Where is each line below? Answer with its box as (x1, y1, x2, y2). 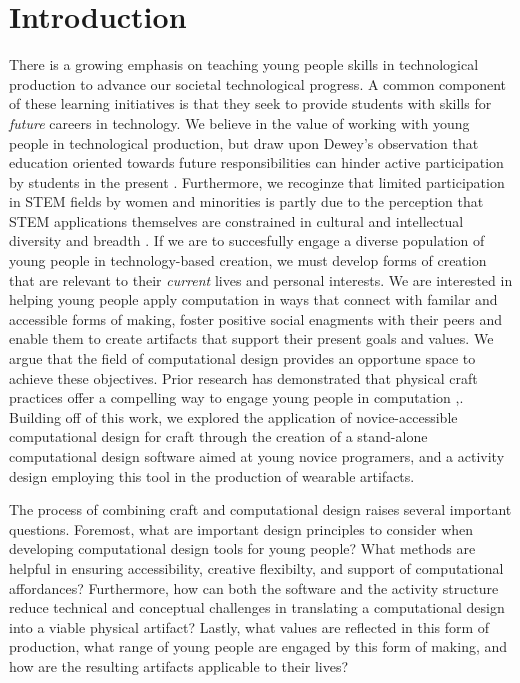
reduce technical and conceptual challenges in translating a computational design (9, 597, 505, 618)
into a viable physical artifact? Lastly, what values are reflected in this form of (9, 616, 490, 637)
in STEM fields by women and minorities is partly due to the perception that (9, 191, 484, 212)
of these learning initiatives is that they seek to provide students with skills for (9, 93, 492, 114)
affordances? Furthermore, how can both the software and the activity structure (9, 577, 499, 598)
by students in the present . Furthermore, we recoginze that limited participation (9, 171, 505, 192)
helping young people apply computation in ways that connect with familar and (9, 289, 498, 310)
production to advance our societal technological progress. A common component (9, 73, 506, 94)
